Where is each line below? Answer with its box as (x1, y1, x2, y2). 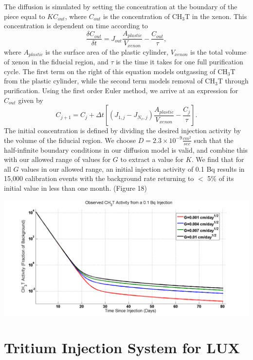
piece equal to (4, 11, 45, 21)
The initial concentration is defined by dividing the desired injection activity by (4, 125, 241, 136)
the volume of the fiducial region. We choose (4, 135, 136, 145)
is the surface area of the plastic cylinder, (45, 46, 168, 57)
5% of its (207, 173, 234, 183)
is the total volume (190, 46, 247, 57)
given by (18, 95, 43, 105)
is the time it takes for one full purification (116, 57, 243, 67)
